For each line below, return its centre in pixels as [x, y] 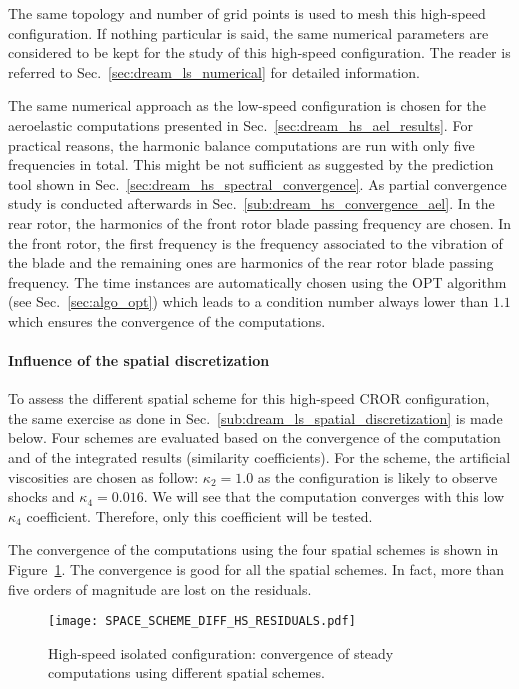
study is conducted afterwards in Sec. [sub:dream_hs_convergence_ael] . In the [251, 203]
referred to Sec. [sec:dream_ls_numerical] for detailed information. [214, 71]
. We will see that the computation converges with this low [324, 496]
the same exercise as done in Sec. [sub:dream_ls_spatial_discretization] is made [255, 417]
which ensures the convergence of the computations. [167, 320]
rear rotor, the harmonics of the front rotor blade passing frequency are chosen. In [260, 222]
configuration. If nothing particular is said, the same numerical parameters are [248, 32]
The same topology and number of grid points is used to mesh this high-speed [247, 13]
